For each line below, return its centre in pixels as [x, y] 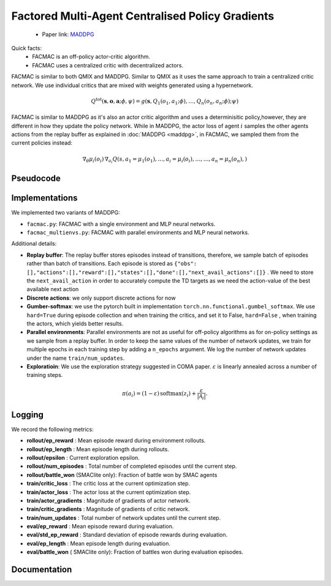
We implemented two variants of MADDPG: [66, 213]
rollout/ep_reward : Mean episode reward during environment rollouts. [116, 441]
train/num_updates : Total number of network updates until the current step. [124, 517]
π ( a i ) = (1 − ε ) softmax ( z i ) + [159, 394]
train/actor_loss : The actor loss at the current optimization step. [109, 492]
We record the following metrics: [53, 429]
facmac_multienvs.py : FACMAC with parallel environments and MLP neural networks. [138, 232]
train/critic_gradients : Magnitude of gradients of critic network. [108, 509]
